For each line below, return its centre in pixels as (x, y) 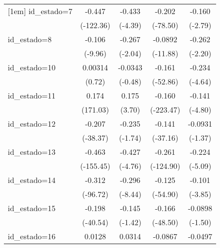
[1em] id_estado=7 (40, 11)
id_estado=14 (32, 180)
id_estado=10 (32, 67)
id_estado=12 (32, 124)
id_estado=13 (32, 152)
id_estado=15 (32, 208)
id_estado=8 (30, 39)
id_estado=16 (32, 236)
